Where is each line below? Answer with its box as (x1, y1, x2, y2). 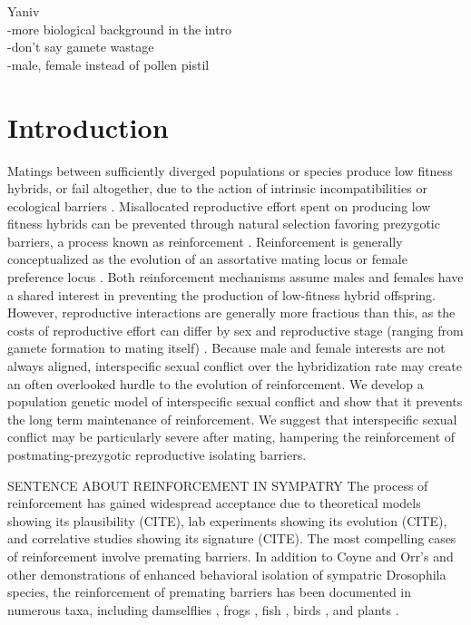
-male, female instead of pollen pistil (7, 54, 210, 73)
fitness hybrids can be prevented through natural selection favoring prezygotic (7, 214, 440, 233)
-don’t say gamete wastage (7, 37, 154, 56)
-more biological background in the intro (7, 19, 232, 38)
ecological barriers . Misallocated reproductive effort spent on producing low (7, 196, 431, 215)
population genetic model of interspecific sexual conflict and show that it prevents (7, 392, 463, 411)
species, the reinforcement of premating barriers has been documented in (7, 582, 412, 601)
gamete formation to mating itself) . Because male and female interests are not (7, 338, 446, 357)
